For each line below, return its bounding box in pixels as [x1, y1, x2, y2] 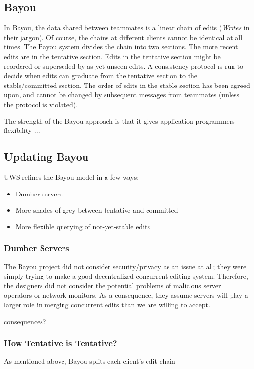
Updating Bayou [4, 149, 89, 164]
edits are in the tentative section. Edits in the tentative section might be [4, 51, 221, 61]
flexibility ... [4, 125, 40, 135]
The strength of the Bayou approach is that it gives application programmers [4, 115, 235, 126]
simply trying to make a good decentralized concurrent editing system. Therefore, [4, 271, 248, 281]
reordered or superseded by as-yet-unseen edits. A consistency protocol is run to [4, 61, 244, 71]
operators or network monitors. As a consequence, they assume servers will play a [4, 290, 248, 300]
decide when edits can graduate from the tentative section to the [4, 70, 198, 81]
